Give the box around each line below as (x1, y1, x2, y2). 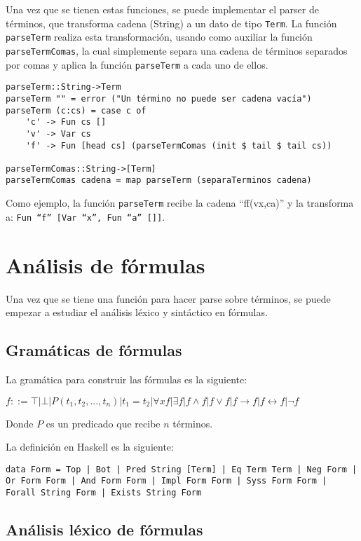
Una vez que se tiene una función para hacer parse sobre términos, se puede (6, 291, 331, 306)
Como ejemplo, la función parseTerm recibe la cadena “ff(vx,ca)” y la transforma (6, 196, 354, 210)
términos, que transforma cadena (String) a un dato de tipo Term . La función (6, 15, 337, 30)
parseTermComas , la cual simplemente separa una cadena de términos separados (6, 43, 348, 57)
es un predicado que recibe (46, 416, 161, 430)
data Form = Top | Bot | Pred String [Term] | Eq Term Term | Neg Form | (6, 464, 357, 474)
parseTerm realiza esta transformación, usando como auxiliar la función (6, 29, 313, 44)
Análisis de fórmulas (6, 250, 205, 279)
